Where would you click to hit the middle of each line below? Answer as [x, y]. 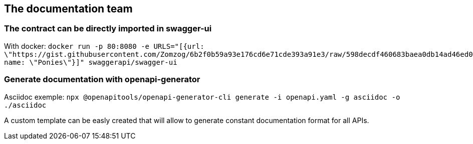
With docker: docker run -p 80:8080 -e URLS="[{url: [104, 46]
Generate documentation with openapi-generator [102, 79]
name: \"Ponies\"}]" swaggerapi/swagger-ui [91, 62]
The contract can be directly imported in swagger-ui [108, 29]
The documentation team [68, 9]
